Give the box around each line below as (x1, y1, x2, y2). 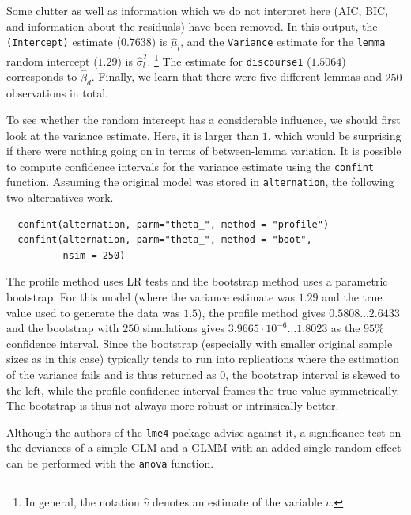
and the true (322, 288, 383, 305)
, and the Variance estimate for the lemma (180, 33, 386, 50)
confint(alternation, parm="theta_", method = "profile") (17, 218, 330, 230)
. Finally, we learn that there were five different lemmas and (91, 68, 382, 85)
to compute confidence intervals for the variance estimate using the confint (6, 157, 374, 174)
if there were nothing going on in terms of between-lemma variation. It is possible (6, 142, 402, 159)
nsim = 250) (62, 249, 126, 261)
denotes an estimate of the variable (153, 493, 322, 509)
